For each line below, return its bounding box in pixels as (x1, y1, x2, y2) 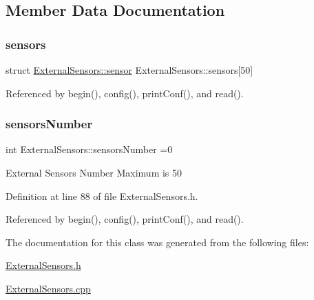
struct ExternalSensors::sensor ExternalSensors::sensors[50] (6, 63, 253, 77)
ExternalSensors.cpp (6, 281, 91, 295)
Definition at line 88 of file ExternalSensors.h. (6, 188, 198, 203)
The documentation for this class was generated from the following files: (6, 234, 309, 249)
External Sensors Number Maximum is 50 (6, 166, 182, 179)
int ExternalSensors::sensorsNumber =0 (6, 142, 173, 157)
